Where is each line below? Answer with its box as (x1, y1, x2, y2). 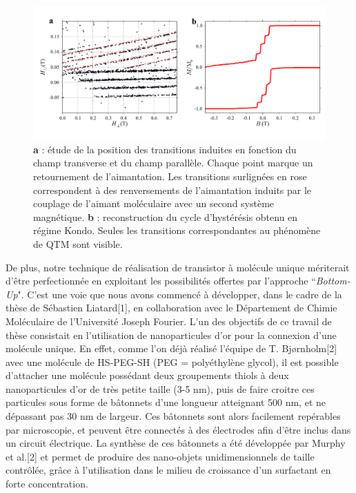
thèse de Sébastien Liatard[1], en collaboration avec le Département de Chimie (6, 300, 337, 315)
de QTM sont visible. (33, 236, 123, 251)
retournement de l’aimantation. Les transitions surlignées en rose (33, 168, 307, 183)
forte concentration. (6, 476, 88, 491)
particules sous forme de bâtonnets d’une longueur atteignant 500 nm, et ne (6, 395, 326, 409)
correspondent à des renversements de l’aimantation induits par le (33, 182, 312, 197)
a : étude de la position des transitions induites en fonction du (33, 142, 297, 156)
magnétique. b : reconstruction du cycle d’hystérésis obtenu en (33, 209, 298, 224)
